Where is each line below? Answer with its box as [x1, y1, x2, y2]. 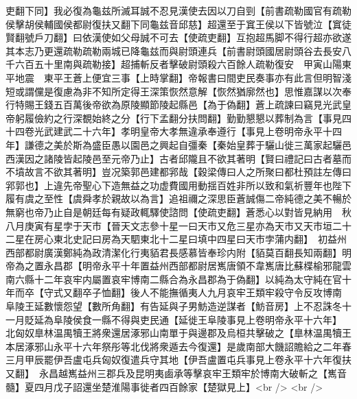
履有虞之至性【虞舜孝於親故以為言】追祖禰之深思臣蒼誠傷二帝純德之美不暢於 [5, 191, 352, 206]
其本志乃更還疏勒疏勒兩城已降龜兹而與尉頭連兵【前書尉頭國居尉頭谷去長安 [5, 43, 342, 58]
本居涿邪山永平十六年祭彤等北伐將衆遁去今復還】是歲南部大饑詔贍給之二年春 [5, 339, 352, 353]
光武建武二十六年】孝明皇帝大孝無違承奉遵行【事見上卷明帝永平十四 [34, 124, 342, 138]
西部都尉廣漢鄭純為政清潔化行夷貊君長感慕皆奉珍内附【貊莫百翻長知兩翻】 [5, 245, 342, 259]
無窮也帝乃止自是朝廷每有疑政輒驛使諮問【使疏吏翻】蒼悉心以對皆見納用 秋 [5, 204, 352, 219]
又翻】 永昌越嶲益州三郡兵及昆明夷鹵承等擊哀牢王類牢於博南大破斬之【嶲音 [5, 366, 347, 380]
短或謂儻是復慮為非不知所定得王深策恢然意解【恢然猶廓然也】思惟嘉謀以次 [5, 84, 342, 98]
